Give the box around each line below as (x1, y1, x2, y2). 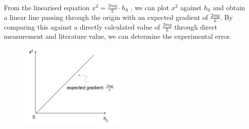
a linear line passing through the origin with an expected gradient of (4, 12, 208, 22)
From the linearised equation (4, 2, 90, 12)
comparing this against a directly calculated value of (4, 21, 160, 32)
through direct (174, 21, 217, 32)
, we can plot (130, 2, 169, 12)
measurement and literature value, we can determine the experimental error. (4, 31, 232, 41)
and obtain (212, 2, 245, 12)
